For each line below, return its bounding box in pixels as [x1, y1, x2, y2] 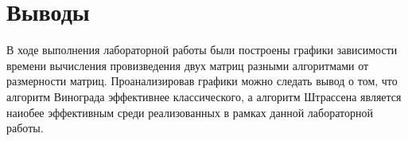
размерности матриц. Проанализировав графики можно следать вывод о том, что [6, 72, 398, 89]
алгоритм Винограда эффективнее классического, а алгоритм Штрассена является [6, 88, 402, 104]
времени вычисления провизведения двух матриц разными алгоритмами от [6, 57, 369, 73]
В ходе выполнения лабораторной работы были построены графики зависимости [6, 41, 398, 58]
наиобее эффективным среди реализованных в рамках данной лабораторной [6, 104, 373, 120]
